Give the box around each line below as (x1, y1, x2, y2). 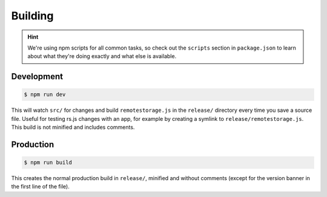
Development (11, 71, 64, 82)
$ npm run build (24, 159, 73, 166)
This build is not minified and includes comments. (11, 124, 135, 131)
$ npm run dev (24, 91, 66, 98)
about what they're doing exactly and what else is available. (27, 53, 177, 60)
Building (11, 9, 54, 22)
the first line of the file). (11, 183, 70, 190)
